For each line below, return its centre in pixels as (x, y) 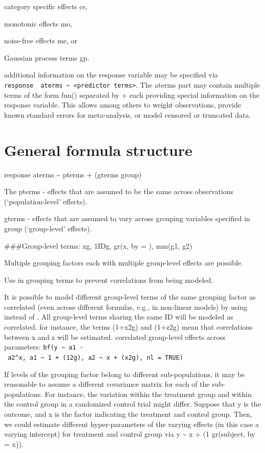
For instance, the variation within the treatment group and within (148, 394)
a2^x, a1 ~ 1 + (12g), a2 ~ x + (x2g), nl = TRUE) (95, 357)
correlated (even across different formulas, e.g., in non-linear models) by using (126, 307)
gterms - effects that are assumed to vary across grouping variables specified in (127, 218)
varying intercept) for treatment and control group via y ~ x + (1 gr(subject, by (130, 434)
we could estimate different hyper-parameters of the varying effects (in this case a (132, 424)
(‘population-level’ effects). (46, 201)
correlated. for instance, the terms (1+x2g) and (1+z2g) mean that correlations (128, 327)
